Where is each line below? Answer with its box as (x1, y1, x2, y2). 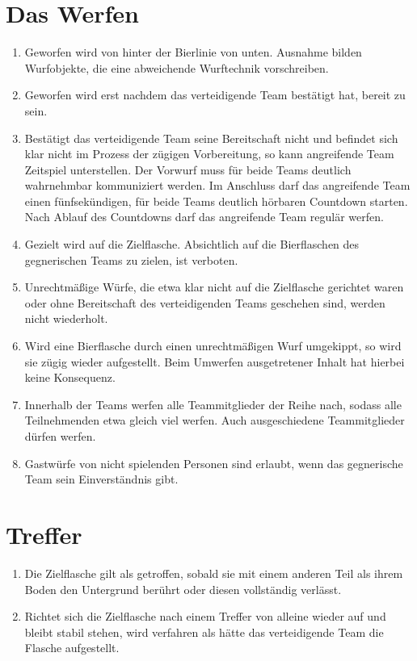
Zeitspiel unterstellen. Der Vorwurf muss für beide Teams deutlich (24, 161, 352, 178)
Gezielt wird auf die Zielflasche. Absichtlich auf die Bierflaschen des (24, 236, 360, 253)
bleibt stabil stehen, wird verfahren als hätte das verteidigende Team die (24, 623, 384, 640)
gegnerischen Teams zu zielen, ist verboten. (24, 251, 238, 268)
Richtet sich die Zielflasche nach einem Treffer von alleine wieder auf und (24, 608, 386, 625)
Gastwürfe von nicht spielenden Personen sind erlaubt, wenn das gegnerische (24, 454, 403, 471)
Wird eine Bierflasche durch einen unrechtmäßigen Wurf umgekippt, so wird (24, 337, 402, 354)
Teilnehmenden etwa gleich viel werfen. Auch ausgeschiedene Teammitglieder (24, 412, 405, 429)
